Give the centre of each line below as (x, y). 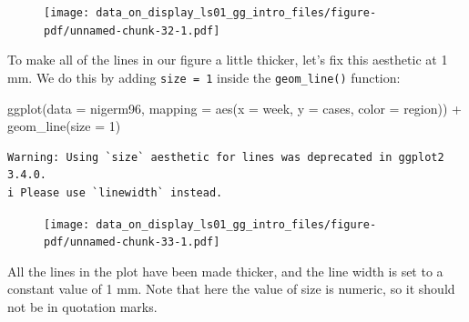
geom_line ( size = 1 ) (64, 126)
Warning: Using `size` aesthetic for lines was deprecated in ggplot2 (226, 157)
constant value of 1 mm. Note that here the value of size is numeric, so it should (231, 289)
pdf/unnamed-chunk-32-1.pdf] (132, 30)
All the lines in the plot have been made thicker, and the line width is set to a (225, 271)
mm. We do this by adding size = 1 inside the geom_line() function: (204, 77)
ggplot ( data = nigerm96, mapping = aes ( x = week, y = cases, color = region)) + (235, 108)
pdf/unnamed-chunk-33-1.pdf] (132, 242)
